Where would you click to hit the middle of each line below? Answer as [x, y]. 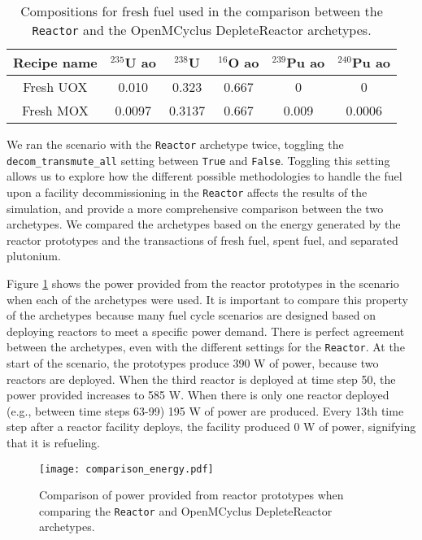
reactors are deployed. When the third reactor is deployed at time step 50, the [201, 379]
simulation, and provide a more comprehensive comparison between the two [195, 208]
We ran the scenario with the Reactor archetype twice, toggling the [175, 144]
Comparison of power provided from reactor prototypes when [191, 495]
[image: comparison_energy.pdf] [126, 469]
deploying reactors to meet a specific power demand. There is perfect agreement [206, 331]
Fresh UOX [55, 87]
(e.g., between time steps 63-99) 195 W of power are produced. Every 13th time [205, 410]
